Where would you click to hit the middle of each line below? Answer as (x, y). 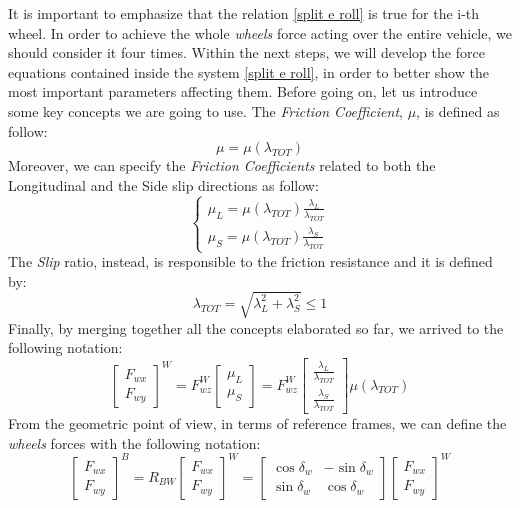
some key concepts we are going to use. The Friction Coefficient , (205, 110)
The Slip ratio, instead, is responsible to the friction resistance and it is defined (250, 261)
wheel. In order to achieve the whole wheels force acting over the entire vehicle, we (260, 32)
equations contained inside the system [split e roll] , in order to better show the (248, 71)
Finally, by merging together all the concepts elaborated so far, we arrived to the (256, 327)
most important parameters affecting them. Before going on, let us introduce (243, 91)
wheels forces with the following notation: (134, 442)
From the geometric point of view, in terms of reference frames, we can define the (257, 423)
